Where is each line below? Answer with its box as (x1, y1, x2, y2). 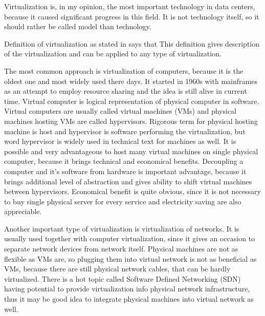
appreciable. (4, 206, 42, 217)
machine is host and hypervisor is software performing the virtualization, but (4, 125, 246, 136)
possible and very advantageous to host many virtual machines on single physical (4, 145, 258, 156)
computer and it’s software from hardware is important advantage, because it (4, 165, 247, 176)
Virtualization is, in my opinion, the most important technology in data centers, (4, 1, 255, 11)
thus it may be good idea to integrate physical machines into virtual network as (4, 293, 254, 304)
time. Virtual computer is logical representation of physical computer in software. (4, 95, 259, 106)
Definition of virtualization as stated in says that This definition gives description (4, 38, 260, 49)
